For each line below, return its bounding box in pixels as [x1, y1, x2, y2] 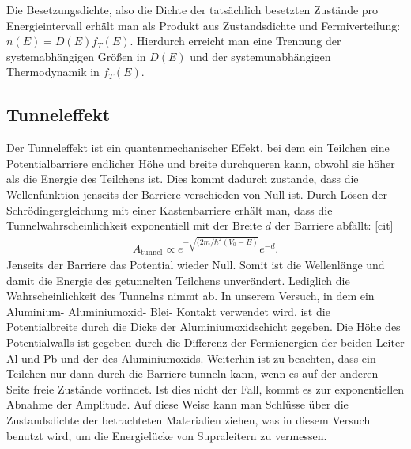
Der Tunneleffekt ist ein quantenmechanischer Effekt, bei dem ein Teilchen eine [6, 139, 390, 156]
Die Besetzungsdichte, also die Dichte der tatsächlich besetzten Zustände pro [6, 2, 379, 17]
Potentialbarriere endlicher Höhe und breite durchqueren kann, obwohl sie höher [6, 154, 395, 171]
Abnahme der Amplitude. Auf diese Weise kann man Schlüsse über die [6, 396, 349, 413]
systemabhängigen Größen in [6, 48, 146, 64]
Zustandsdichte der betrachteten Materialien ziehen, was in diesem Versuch [6, 412, 371, 428]
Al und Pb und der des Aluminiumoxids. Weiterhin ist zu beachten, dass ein [6, 349, 376, 366]
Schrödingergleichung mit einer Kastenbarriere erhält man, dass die [6, 201, 333, 218]
